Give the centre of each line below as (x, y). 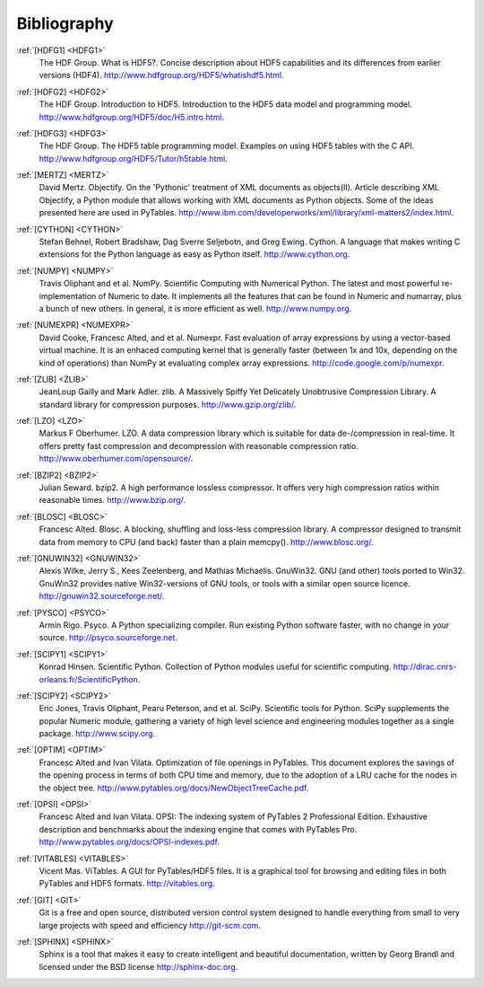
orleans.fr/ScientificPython (89, 679)
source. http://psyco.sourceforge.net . (108, 638)
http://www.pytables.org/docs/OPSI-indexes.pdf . (129, 842)
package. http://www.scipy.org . (97, 734)
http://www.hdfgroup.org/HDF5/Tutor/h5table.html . (133, 158)
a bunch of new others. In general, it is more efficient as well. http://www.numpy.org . (195, 308)
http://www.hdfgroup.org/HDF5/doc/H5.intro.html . (131, 117)
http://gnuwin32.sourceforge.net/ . (102, 596)
